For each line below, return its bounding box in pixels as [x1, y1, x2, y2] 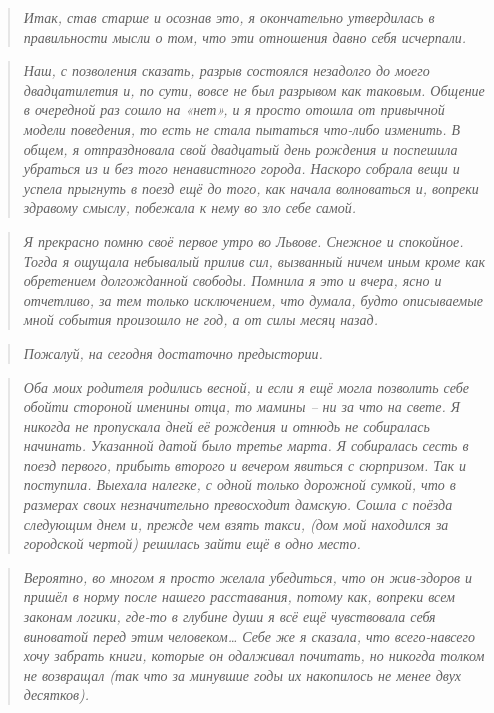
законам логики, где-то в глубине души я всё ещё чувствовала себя [23, 606, 436, 627]
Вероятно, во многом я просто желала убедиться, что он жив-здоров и [23, 566, 473, 587]
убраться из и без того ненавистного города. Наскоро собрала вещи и [23, 158, 460, 179]
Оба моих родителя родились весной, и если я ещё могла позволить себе [23, 376, 469, 397]
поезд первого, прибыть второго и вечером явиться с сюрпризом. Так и [23, 454, 467, 475]
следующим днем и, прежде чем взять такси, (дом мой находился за [23, 513, 449, 534]
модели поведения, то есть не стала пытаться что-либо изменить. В [23, 118, 461, 139]
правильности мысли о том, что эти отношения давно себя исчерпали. [23, 26, 467, 47]
